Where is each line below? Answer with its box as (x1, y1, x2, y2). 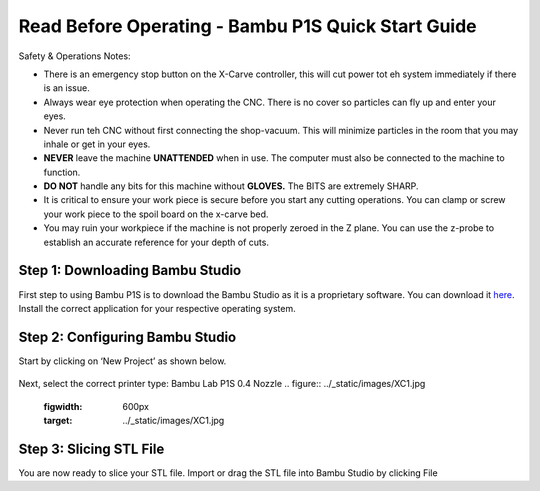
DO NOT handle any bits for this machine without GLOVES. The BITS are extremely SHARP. (43, 180, 419, 192)
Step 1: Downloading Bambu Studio (18, 262, 242, 279)
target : (43, 415, 73, 426)
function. (43, 166, 81, 178)
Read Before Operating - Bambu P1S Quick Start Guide (18, 15, 477, 37)
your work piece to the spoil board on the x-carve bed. (43, 208, 269, 220)
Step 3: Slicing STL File (18, 440, 165, 457)
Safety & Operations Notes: (18, 50, 131, 62)
